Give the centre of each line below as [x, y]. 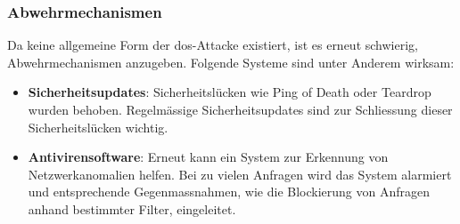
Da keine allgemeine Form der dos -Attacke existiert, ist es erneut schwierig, [213, 45]
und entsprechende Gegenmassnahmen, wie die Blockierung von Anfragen [229, 192]
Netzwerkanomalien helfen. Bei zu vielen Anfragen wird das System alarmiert [240, 174]
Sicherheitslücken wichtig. [98, 127]
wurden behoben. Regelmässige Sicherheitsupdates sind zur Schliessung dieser [240, 109]
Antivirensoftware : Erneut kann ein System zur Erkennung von [208, 157]
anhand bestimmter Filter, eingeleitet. [132, 208]
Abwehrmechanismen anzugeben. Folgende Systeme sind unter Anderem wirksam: [231, 62]
